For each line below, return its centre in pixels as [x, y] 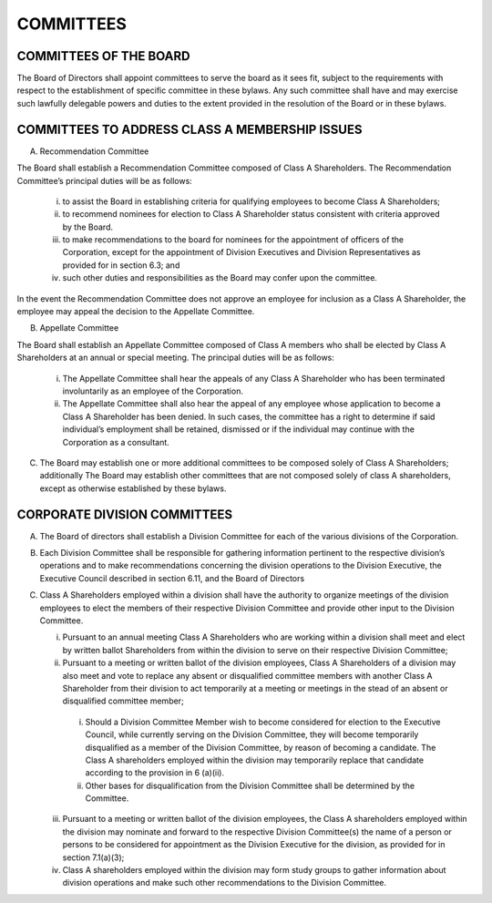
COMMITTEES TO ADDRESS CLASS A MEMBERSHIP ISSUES [190, 129]
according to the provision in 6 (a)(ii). [155, 773]
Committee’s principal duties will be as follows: [105, 180]
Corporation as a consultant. [116, 442]
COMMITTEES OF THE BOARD [103, 56]
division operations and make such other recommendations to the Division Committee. [225, 883]
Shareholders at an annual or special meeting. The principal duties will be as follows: [175, 358]
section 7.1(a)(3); [93, 857]
